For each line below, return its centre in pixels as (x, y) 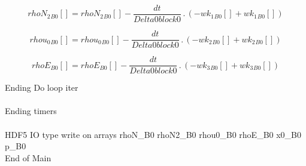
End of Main (28, 157)
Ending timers (31, 111)
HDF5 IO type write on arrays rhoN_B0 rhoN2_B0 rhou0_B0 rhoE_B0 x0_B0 (153, 134)
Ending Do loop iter (42, 87)
